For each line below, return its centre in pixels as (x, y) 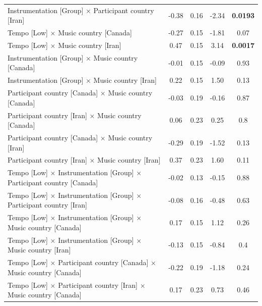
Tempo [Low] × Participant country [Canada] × (82, 262)
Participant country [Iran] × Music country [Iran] (84, 160)
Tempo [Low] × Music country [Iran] (64, 45)
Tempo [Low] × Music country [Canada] (70, 33)
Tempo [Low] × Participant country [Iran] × (77, 285)
